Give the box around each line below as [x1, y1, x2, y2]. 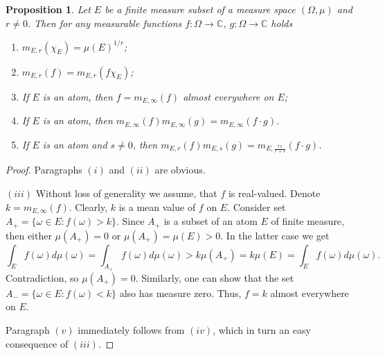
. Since [116, 214, 145, 228]
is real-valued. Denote [228, 186, 321, 201]
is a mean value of [118, 199, 196, 214]
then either [6, 228, 52, 242]
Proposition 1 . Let [6, 2, 91, 16]
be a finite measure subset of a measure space [105, 2, 296, 16]
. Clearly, [69, 199, 108, 214]
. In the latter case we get [220, 228, 330, 242]
